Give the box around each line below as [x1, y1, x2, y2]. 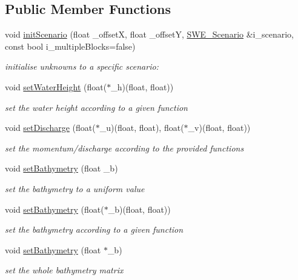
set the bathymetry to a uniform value [5, 182, 145, 195]
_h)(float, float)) [111, 80, 174, 93]
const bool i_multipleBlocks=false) [5, 39, 136, 52]
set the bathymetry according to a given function [5, 223, 184, 236]
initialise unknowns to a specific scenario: [5, 60, 159, 73]
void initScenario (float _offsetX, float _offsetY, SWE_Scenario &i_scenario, [5, 28, 294, 41]
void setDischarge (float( [5, 121, 96, 134]
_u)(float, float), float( [99, 121, 184, 134]
